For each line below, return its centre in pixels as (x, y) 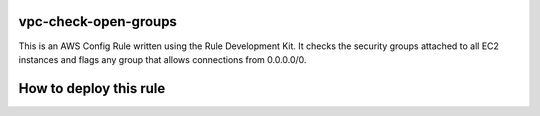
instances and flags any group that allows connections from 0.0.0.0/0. (162, 59)
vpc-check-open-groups (97, 21)
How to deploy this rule (92, 88)
